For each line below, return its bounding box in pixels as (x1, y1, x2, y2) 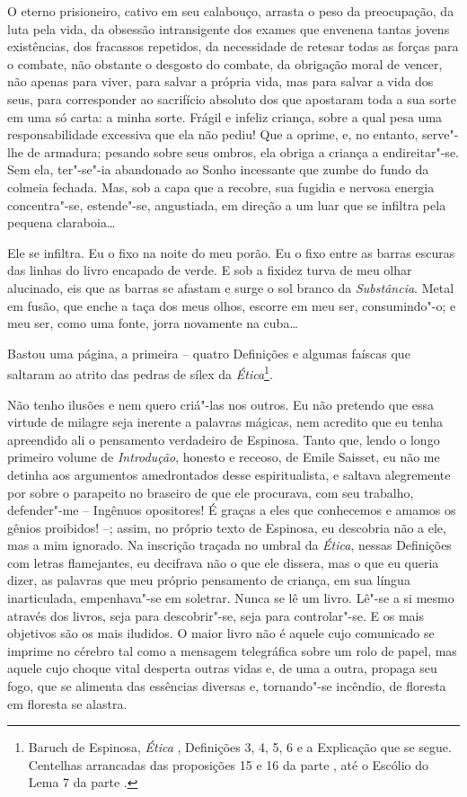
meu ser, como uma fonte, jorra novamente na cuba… (7, 314, 298, 332)
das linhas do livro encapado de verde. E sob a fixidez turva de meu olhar (7, 261, 412, 279)
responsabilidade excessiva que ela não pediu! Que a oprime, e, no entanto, (7, 125, 419, 144)
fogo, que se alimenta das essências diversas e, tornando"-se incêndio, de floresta (7, 677, 446, 695)
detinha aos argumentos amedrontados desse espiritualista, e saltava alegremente (7, 465, 451, 483)
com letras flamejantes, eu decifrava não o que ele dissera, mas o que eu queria (7, 553, 439, 571)
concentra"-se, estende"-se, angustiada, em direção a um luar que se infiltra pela (7, 195, 446, 214)
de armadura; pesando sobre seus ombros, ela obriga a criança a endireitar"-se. (27, 142, 459, 161)
